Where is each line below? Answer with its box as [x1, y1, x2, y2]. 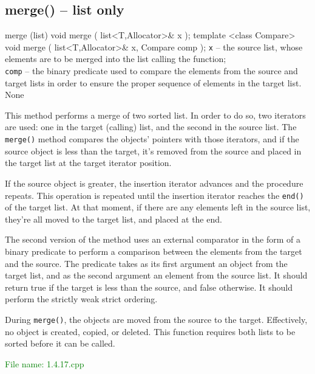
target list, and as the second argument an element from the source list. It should [5, 269, 308, 282]
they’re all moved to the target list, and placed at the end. [5, 212, 222, 225]
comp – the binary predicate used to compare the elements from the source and [5, 64, 298, 77]
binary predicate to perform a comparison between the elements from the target [5, 244, 302, 257]
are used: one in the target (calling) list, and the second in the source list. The [5, 120, 297, 133]
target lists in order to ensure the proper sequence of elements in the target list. [5, 76, 302, 89]
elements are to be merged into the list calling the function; [5, 52, 226, 65]
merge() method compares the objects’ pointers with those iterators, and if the [5, 133, 299, 145]
